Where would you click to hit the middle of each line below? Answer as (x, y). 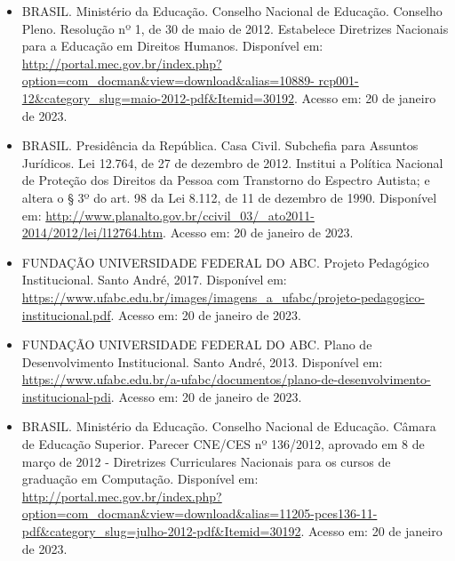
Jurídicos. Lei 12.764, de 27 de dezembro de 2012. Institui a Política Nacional (232, 162)
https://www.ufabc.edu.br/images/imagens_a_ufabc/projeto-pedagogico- (223, 297)
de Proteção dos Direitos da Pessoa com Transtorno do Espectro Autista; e (226, 180)
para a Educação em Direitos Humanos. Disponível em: (172, 46)
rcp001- (339, 80)
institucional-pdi (66, 396)
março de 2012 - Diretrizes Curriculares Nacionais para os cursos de (206, 461)
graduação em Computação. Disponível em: (140, 479)
